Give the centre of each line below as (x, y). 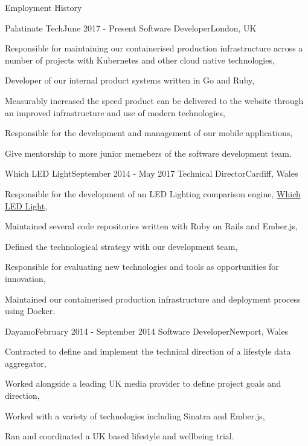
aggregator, (26, 363)
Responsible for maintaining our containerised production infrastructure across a (154, 48)
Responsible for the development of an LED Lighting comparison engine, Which (153, 193)
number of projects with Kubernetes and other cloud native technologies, (140, 60)
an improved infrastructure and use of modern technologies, (115, 112)
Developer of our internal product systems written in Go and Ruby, (130, 80)
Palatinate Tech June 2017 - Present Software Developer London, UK (131, 28)
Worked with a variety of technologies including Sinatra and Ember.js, (135, 415)
